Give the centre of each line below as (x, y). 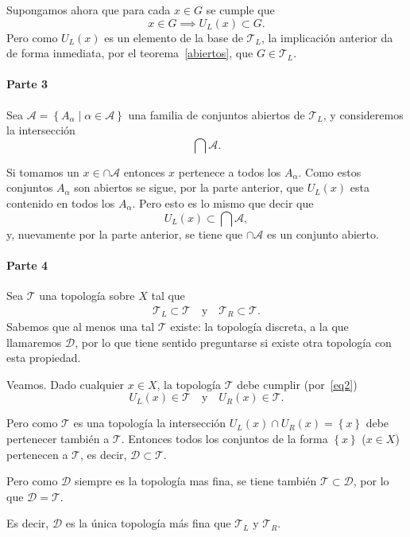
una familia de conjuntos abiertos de (217, 114)
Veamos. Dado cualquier (66, 384)
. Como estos (330, 171)
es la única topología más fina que (148, 523)
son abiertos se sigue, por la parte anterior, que (189, 187)
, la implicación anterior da (327, 37)
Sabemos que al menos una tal (81, 327)
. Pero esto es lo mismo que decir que (223, 202)
